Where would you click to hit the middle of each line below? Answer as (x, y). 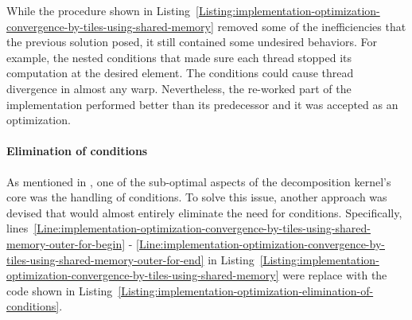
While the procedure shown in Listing (99, 10)
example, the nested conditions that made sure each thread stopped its (179, 57)
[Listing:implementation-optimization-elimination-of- (246, 290)
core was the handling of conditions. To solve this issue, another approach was (197, 197)
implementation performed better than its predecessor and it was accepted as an (202, 104)
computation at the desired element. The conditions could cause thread (180, 73)
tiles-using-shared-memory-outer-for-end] (105, 259)
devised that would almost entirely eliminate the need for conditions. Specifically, (204, 212)
